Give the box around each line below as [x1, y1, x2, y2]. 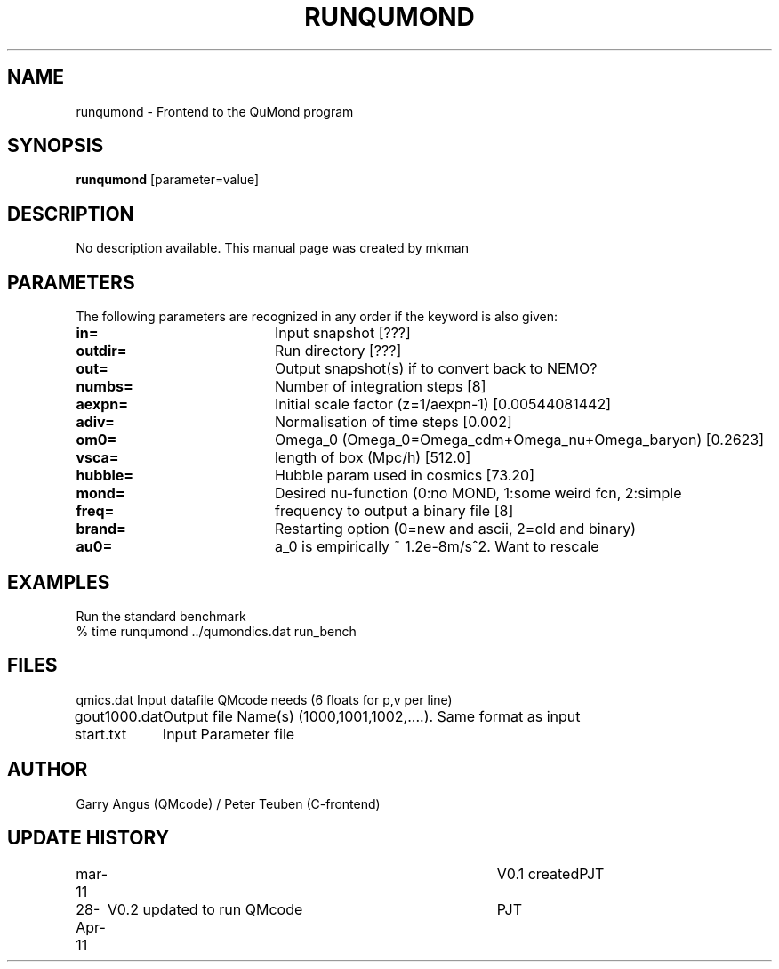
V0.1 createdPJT [496, 864, 605, 883]
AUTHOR [7, 758, 88, 781]
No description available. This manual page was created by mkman [76, 240, 469, 256]
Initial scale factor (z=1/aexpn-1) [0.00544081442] [274, 395, 611, 414]
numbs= [76, 377, 133, 396]
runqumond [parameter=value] [76, 172, 260, 188]
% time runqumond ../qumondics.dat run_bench [76, 623, 357, 639]
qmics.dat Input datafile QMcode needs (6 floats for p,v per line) [76, 691, 453, 707]
